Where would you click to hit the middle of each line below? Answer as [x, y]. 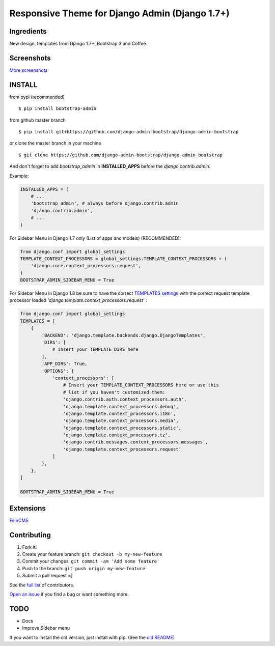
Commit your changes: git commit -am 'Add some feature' [91, 561]
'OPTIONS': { [58, 371]
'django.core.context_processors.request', [86, 266]
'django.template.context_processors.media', [121, 421]
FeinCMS [19, 520]
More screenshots [29, 70]
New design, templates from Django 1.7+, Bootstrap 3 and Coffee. [78, 44]
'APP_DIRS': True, [64, 364]
